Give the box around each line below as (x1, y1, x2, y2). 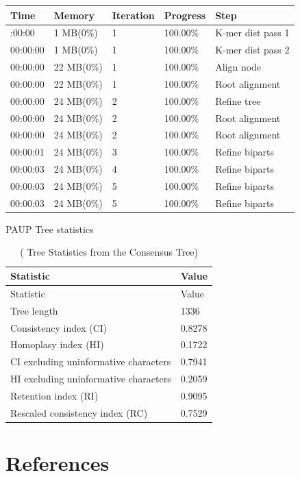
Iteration (112, 8, 155, 22)
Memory (53, 8, 95, 22)
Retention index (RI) (10, 388, 99, 402)
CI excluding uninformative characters (10, 354, 171, 369)
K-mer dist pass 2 (215, 42, 290, 57)
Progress (164, 8, 206, 22)
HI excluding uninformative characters (10, 371, 171, 386)
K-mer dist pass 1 (215, 25, 290, 40)
